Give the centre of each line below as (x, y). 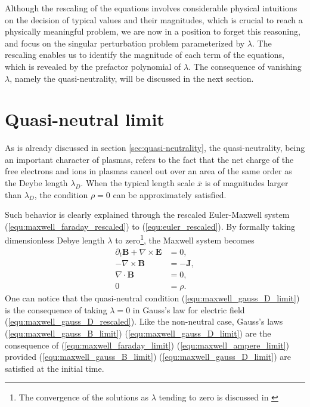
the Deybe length (36, 183)
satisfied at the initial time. (55, 368)
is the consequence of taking (56, 309)
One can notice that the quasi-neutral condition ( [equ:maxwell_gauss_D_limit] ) (152, 298)
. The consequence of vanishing (245, 66)
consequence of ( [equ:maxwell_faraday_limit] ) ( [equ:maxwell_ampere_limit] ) (147, 345)
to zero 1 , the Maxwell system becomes (185, 239)
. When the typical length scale (138, 183)
